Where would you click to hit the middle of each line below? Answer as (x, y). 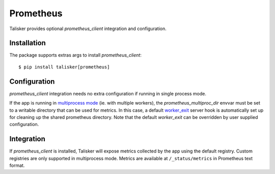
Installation (28, 43)
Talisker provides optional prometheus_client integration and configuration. (88, 29)
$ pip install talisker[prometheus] (64, 67)
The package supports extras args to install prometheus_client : (76, 55)
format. (17, 165)
